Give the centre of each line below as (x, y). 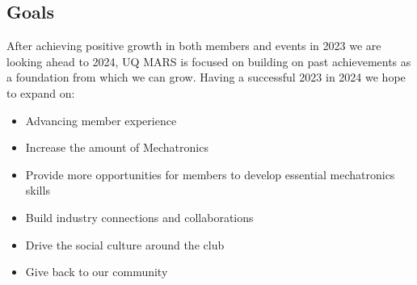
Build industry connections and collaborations (139, 217)
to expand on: (41, 92)
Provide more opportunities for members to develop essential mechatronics (210, 174)
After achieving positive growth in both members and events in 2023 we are (194, 46)
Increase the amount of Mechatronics (117, 147)
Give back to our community (97, 272)
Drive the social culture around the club (125, 244)
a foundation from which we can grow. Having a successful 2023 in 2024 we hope (206, 77)
